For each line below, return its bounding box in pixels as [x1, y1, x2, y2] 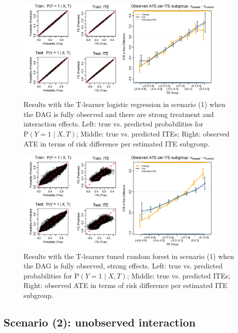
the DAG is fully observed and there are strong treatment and [23, 108, 214, 119]
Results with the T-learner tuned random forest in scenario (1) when [23, 250, 234, 261]
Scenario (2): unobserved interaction [3, 314, 196, 329]
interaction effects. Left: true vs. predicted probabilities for [23, 118, 203, 129]
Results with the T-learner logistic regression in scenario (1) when [23, 99, 225, 109]
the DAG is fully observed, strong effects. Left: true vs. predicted [23, 260, 223, 271]
